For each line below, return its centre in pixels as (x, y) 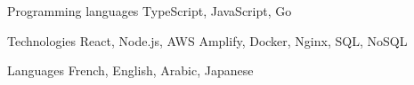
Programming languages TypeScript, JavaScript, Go (150, 11)
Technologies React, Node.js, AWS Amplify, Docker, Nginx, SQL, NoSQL (207, 40)
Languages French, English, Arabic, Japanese (130, 70)
